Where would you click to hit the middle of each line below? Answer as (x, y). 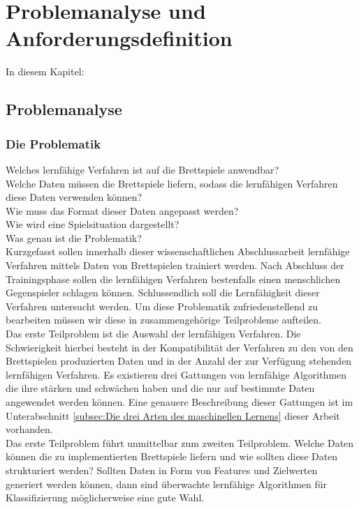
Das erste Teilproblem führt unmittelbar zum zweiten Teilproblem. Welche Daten (180, 442)
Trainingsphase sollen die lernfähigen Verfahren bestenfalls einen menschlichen (173, 279)
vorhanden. (29, 429)
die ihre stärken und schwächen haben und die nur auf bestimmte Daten (160, 388)
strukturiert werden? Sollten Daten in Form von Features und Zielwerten (162, 470)
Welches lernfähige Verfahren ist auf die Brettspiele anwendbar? (142, 169)
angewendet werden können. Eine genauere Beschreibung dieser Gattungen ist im (179, 402)
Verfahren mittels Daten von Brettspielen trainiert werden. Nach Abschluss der (175, 265)
